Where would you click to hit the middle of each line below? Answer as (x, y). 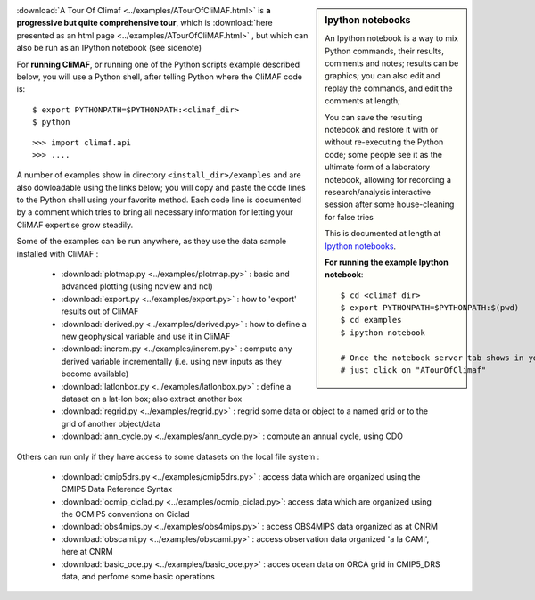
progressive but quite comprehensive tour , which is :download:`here (144, 23)
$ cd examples (371, 320)
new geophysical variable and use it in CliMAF (146, 336)
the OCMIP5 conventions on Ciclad (125, 514)
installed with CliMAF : (58, 253)
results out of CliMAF (100, 311)
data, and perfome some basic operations (138, 577)
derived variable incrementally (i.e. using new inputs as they (172, 361)
